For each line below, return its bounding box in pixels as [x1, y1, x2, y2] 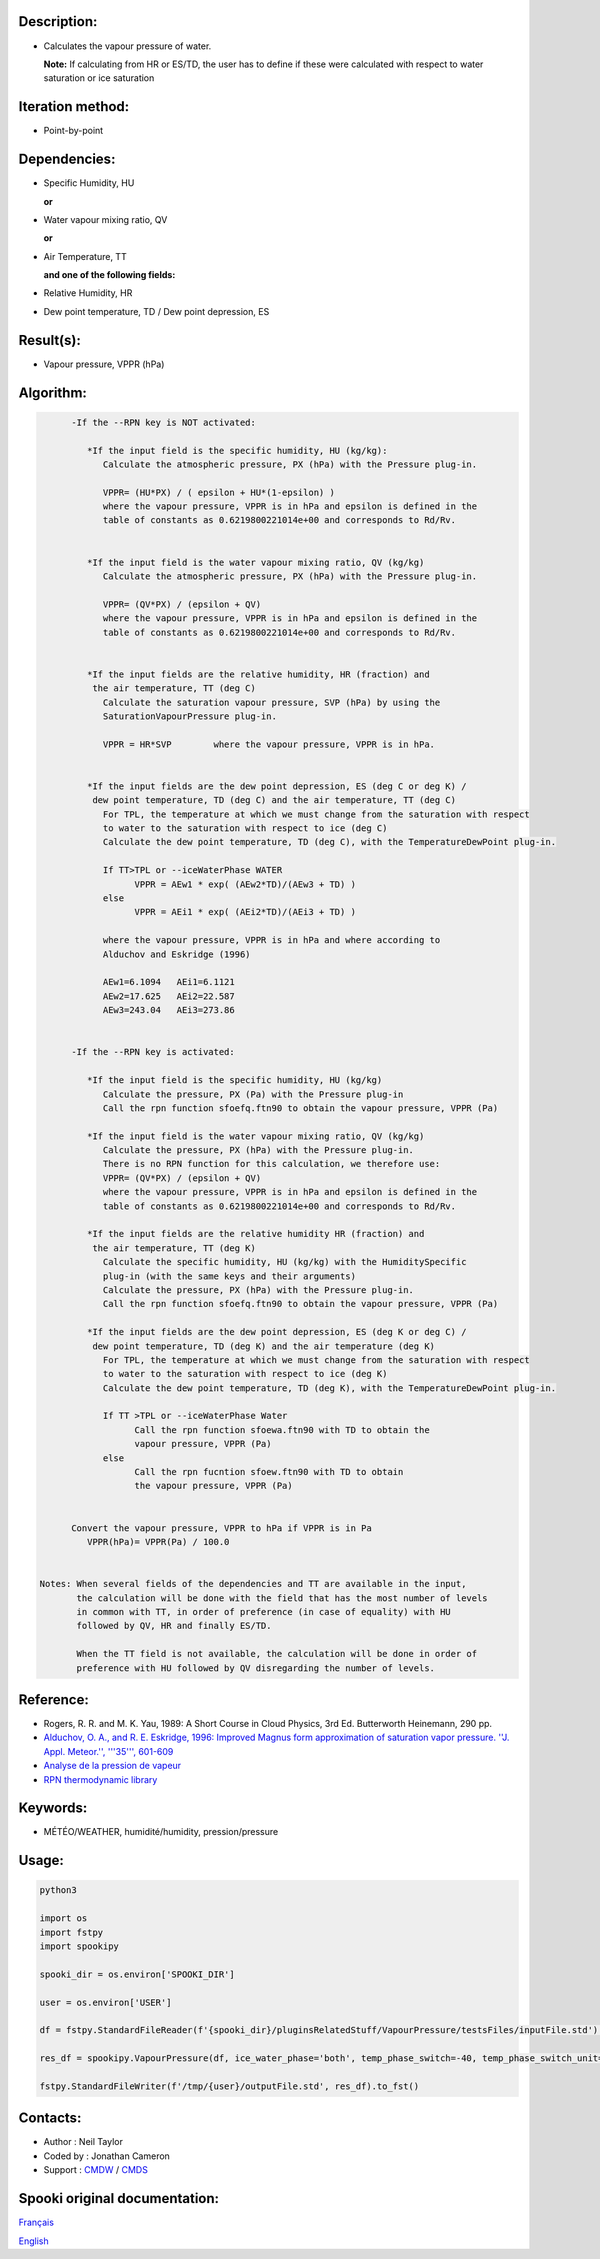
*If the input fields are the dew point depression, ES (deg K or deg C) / [86, 1326, 467, 1338]
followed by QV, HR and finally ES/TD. [76, 1620, 272, 1632]
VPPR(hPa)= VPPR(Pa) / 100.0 [86, 1536, 230, 1547]
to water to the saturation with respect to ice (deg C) [102, 823, 388, 834]
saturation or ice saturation [43, 72, 155, 84]
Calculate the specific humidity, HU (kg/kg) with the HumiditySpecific [102, 1256, 467, 1268]
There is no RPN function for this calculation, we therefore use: [102, 1158, 441, 1170]
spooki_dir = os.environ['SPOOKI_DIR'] [39, 1968, 235, 1980]
